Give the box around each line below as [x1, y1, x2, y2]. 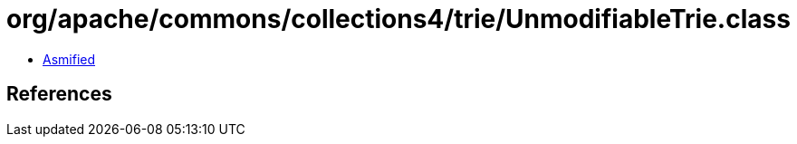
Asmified [43, 51, 96, 67]
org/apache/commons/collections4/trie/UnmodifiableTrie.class [6, 4, 791, 34]
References [6, 82, 112, 106]
